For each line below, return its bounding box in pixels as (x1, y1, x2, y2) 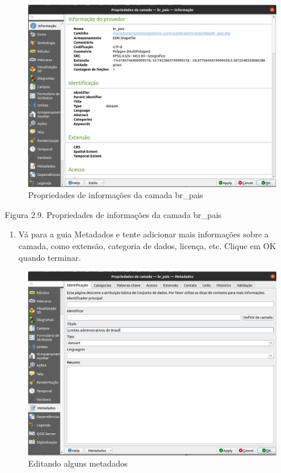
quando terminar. (18, 251, 81, 263)
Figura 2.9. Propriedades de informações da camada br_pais (5, 208, 222, 220)
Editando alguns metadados (28, 457, 128, 469)
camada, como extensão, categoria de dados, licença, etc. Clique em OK (18, 239, 276, 251)
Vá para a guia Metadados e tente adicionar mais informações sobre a (18, 228, 269, 240)
